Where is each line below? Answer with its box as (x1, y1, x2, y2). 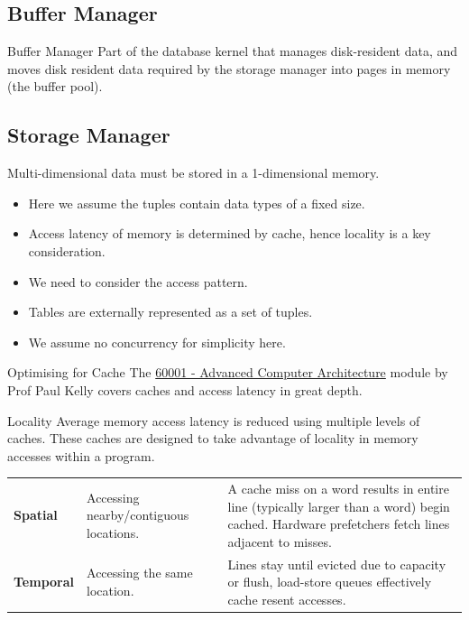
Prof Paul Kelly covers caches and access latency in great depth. (7, 380, 363, 399)
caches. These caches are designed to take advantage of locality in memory (7, 429, 418, 448)
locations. (87, 523, 140, 542)
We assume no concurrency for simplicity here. (28, 332, 286, 351)
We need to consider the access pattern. (28, 272, 248, 291)
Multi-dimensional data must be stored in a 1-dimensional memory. (7, 163, 380, 182)
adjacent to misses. (227, 532, 332, 551)
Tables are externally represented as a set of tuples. (28, 302, 313, 321)
